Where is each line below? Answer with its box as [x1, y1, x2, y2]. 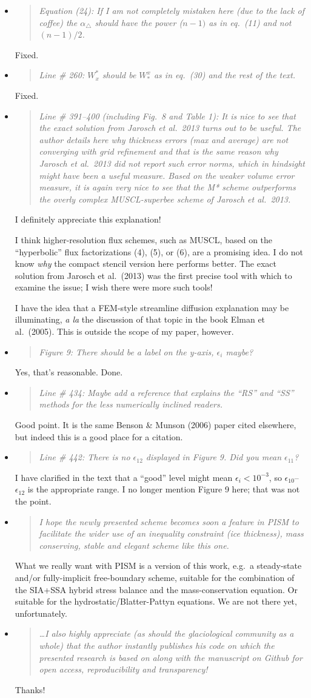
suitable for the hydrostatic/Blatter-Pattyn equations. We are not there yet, [15, 595, 297, 608]
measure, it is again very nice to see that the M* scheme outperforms [39, 181, 296, 193]
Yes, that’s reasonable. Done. [15, 366, 123, 378]
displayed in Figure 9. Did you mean [145, 451, 282, 463]
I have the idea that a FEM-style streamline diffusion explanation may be [15, 301, 289, 314]
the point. [15, 495, 52, 507]
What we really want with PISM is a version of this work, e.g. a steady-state [15, 559, 302, 572]
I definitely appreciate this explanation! [15, 213, 161, 226]
